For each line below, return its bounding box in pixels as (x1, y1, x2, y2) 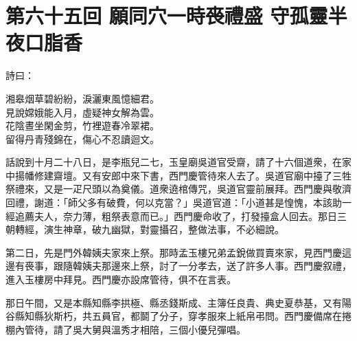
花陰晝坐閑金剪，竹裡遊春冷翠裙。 (5, 118, 159, 133)
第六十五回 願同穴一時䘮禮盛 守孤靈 (5, 1, 328, 30)
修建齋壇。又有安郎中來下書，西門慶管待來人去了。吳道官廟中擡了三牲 (34, 168, 352, 182)
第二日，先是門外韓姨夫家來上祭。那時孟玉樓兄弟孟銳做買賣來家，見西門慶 (5, 245, 342, 259)
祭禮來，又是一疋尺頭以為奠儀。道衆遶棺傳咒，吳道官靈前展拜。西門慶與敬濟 (5, 181, 352, 196)
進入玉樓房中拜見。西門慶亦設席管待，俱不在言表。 (5, 272, 236, 287)
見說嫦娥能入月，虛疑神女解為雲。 (5, 104, 159, 119)
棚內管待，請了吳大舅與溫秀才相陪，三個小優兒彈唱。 (5, 322, 246, 336)
